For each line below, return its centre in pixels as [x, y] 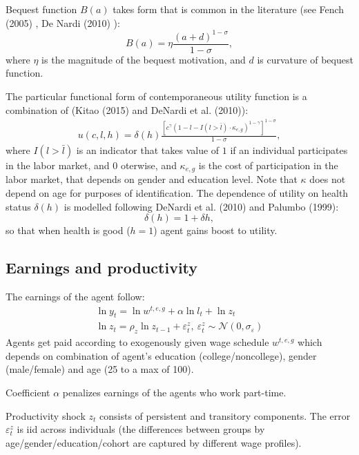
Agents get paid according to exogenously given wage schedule [137, 342]
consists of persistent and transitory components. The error [225, 415]
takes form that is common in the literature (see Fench [229, 9]
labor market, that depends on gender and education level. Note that [152, 179]
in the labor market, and [58, 165]
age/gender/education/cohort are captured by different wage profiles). [154, 442]
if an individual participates [289, 149]
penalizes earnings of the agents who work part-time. [174, 392]
